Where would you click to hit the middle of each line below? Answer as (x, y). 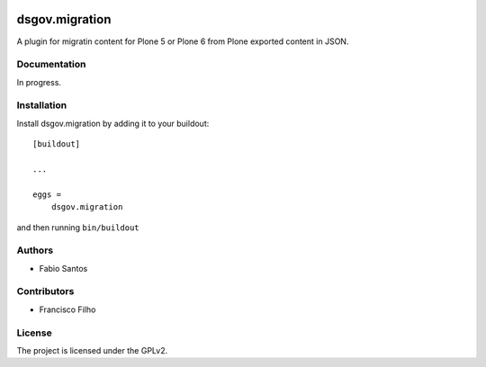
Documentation (51, 65)
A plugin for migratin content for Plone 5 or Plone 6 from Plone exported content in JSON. (183, 41)
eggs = (47, 194)
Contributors (45, 291)
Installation (42, 105)
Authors (35, 250)
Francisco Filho (67, 309)
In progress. (39, 82)
